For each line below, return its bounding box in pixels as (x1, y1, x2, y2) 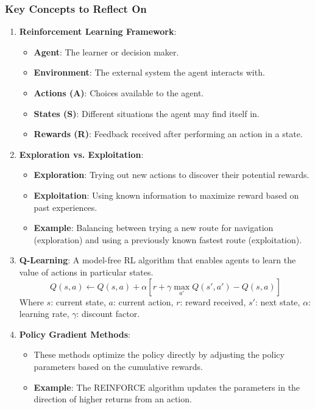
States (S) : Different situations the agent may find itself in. (34, 107, 260, 119)
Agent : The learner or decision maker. (34, 45, 179, 58)
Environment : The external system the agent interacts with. (34, 66, 265, 79)
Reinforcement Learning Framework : (19, 25, 177, 38)
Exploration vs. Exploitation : (19, 148, 144, 160)
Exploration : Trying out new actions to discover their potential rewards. (34, 168, 310, 181)
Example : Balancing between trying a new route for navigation (34, 221, 274, 234)
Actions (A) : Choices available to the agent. (34, 87, 204, 99)
